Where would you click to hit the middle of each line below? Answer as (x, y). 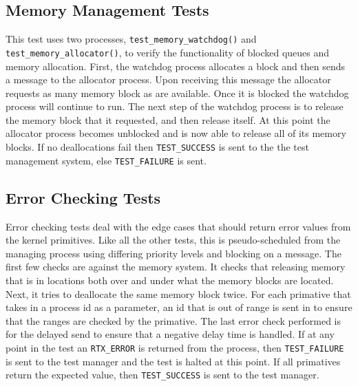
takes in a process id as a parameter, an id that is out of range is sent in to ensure (179, 307)
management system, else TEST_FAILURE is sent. (106, 160)
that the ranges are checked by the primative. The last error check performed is (173, 320)
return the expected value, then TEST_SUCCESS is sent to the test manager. (162, 375)
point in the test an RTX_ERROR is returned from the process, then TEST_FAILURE (175, 347)
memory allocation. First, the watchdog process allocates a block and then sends (176, 66)
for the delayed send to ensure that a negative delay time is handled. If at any (170, 334)
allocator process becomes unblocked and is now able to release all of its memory (176, 133)
